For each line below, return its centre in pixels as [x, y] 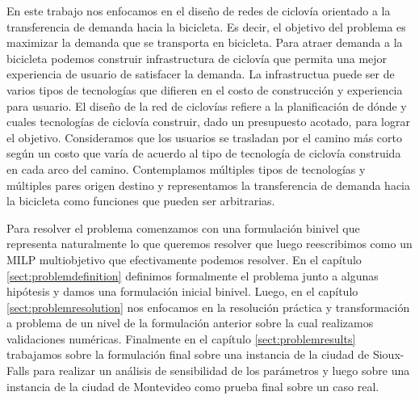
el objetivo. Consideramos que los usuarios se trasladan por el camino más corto [204, 137]
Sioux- [388, 354]
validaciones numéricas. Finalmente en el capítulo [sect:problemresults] [181, 338]
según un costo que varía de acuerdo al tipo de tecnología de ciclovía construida [204, 153]
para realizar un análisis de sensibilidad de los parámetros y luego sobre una [221, 371]
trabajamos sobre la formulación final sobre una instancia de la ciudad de [188, 354]
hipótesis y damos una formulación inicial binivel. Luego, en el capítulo [182, 291]
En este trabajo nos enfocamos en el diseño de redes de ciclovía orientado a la [199, 11]
